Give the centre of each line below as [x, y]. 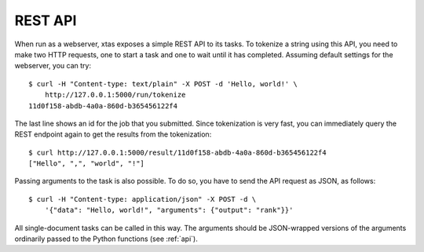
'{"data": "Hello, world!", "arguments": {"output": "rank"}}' [169, 210]
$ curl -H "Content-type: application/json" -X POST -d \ [143, 199]
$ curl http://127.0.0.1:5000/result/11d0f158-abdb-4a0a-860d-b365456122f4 [177, 152]
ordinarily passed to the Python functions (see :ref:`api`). [106, 239]
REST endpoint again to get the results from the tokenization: [113, 134]
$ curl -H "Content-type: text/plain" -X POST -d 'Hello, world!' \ [163, 84]
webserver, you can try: [53, 66]
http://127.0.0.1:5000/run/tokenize [115, 95]
